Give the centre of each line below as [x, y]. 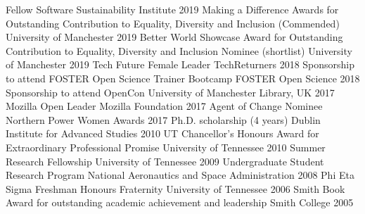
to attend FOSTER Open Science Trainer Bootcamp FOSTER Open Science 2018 [183, 78]
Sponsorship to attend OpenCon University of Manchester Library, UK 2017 [170, 92]
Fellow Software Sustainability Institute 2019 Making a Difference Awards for [172, 9]
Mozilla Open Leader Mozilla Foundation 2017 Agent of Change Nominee [164, 106]
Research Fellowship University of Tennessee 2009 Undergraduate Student [165, 161]
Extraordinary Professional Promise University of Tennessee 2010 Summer [166, 147]
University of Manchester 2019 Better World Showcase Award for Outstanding [174, 37]
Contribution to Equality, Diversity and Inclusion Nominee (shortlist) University [179, 50]
